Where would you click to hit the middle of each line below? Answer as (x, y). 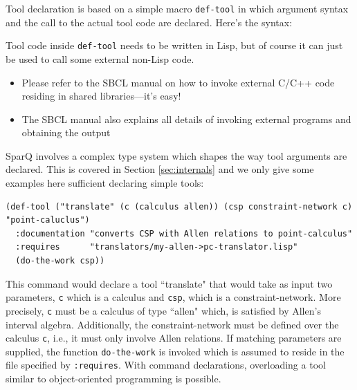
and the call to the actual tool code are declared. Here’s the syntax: (149, 22)
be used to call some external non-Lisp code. (100, 58)
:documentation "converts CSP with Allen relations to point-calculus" (184, 233)
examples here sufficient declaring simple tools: (105, 183)
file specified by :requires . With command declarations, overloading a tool (166, 365)
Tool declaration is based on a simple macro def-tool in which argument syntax (177, 8)
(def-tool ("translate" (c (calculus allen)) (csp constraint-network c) (179, 206)
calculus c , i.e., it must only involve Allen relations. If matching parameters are (174, 338)
